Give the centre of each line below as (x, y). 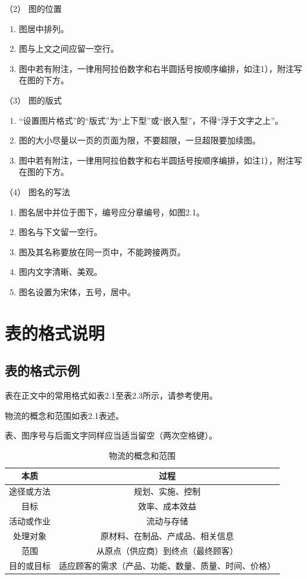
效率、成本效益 (167, 506)
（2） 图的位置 (33, 8)
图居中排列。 (44, 28)
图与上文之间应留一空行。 (69, 48)
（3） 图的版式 (33, 100)
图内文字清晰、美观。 (60, 272)
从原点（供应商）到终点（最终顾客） (167, 550)
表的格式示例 (42, 370)
